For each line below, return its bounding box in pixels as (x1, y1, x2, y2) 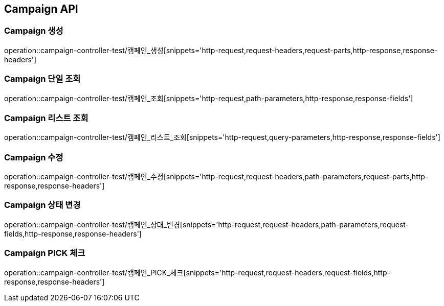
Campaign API (4, 3, 78, 15)
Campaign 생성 (4, 26, 63, 36)
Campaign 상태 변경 (4, 200, 81, 210)
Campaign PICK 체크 (4, 248, 85, 258)
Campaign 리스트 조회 (4, 112, 88, 123)
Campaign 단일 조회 (4, 74, 81, 84)
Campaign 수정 (4, 152, 63, 162)
